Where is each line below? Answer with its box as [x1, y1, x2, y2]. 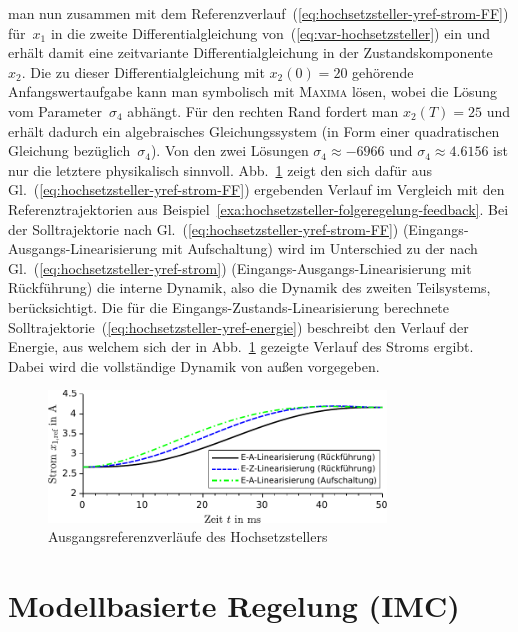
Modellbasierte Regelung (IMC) [8, 584, 460, 625]
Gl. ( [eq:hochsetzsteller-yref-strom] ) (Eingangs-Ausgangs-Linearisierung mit [8, 257, 472, 278]
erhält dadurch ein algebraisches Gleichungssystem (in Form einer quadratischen [8, 120, 500, 141]
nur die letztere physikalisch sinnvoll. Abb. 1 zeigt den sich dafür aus [8, 159, 433, 180]
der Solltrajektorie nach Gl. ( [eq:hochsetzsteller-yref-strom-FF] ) [8, 218, 399, 239]
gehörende [352, 61, 414, 82]
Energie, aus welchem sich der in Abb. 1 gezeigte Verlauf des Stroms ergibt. [8, 336, 474, 357]
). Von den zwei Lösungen [150, 140, 309, 161]
